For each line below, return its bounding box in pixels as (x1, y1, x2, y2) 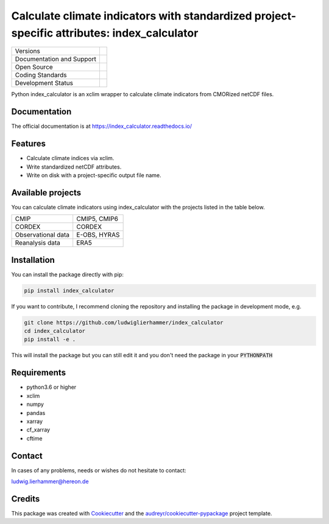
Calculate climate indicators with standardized (11, 9, 252, 23)
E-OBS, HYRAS (76, 231, 120, 239)
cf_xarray (26, 426, 51, 433)
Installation (11, 254, 55, 265)
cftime (26, 435, 43, 442)
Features (11, 139, 46, 149)
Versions (15, 47, 41, 55)
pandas (26, 409, 46, 416)
